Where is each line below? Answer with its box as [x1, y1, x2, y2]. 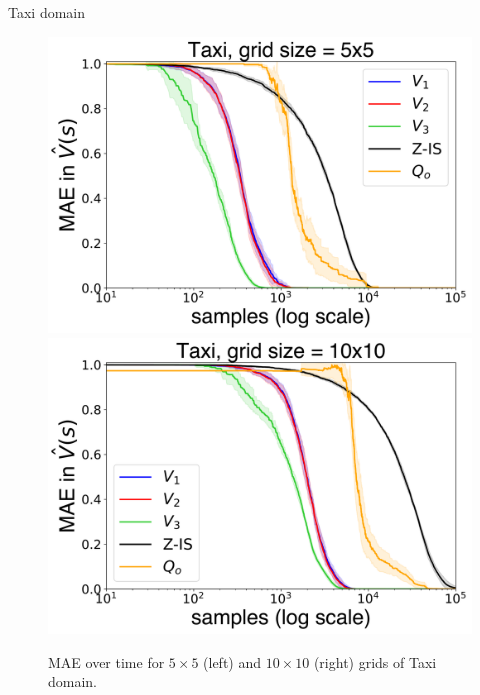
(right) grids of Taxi [313, 651, 437, 672]
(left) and [203, 651, 262, 672]
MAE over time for [48, 651, 165, 672]
